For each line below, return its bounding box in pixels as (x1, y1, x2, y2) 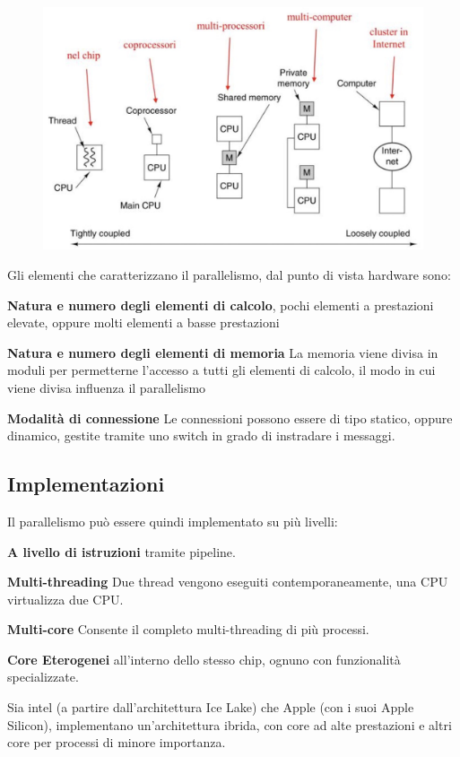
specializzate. (7, 667, 79, 686)
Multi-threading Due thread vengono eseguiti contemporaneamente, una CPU (7, 572, 448, 591)
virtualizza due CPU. (7, 589, 124, 608)
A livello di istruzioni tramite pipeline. (7, 542, 236, 561)
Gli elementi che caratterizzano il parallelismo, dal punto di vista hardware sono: (7, 265, 451, 283)
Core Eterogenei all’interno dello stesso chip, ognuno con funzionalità (7, 649, 401, 668)
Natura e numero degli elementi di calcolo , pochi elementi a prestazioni (7, 295, 434, 314)
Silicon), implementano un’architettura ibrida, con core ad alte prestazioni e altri (7, 715, 452, 734)
